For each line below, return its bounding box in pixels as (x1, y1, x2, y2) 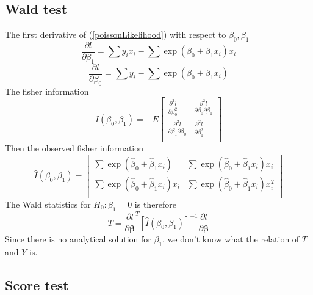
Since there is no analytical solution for (5, 233, 151, 246)
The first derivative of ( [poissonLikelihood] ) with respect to (5, 28, 226, 41)
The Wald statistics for (5, 197, 91, 210)
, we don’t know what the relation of (162, 233, 300, 246)
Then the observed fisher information (5, 142, 144, 155)
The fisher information (5, 84, 89, 97)
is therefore (134, 197, 177, 210)
